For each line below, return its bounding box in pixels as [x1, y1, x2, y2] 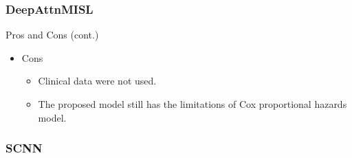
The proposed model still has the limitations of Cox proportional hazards [38, 97, 347, 111]
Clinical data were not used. [38, 74, 157, 88]
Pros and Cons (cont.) [5, 27, 99, 42]
